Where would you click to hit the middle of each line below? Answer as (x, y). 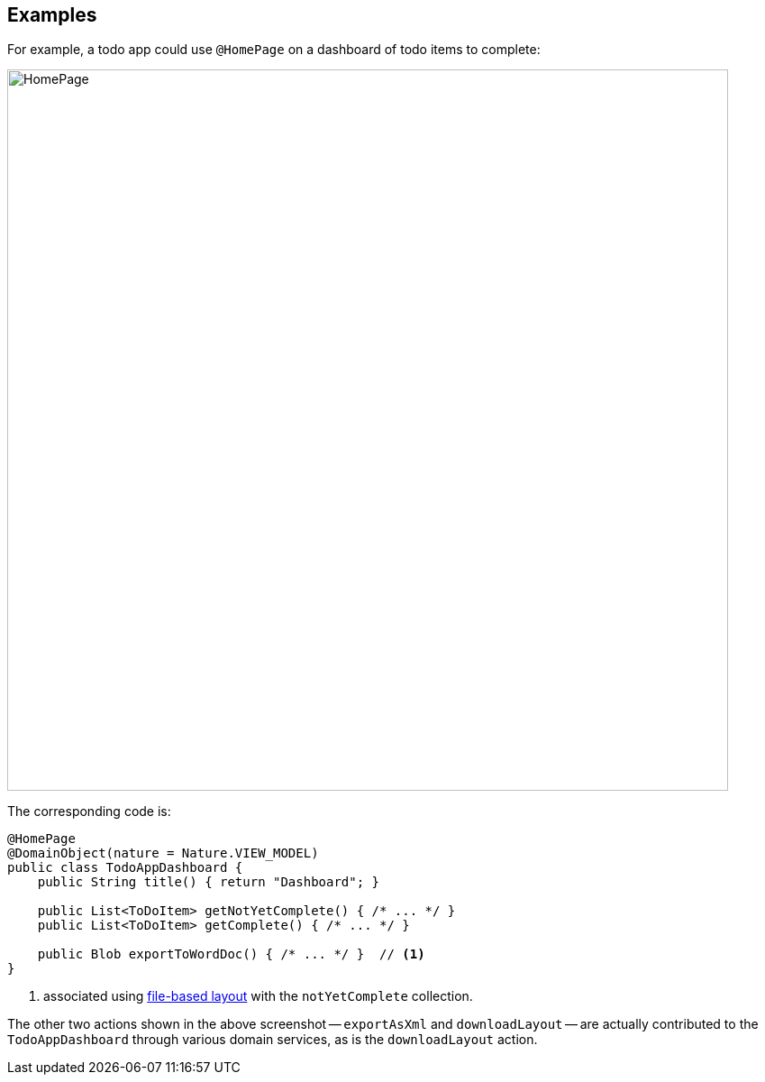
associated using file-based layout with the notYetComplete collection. (258, 996)
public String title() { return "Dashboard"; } (209, 882)
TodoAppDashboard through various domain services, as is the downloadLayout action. (273, 1040)
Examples (52, 15)
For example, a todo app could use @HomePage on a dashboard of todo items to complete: (274, 50)
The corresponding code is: (89, 811)
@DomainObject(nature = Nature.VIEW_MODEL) (163, 853)
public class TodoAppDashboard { (125, 868)
